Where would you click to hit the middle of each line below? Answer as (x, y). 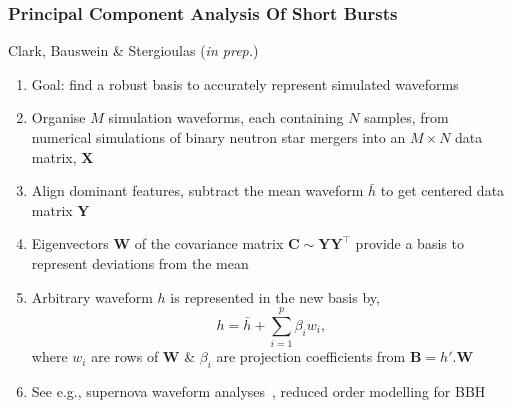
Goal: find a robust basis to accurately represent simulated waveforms (245, 83)
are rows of (125, 356)
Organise (58, 117)
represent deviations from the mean (140, 262)
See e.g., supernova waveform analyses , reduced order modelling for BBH (258, 391)
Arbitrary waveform (92, 296)
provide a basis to (409, 243)
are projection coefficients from (311, 356)
